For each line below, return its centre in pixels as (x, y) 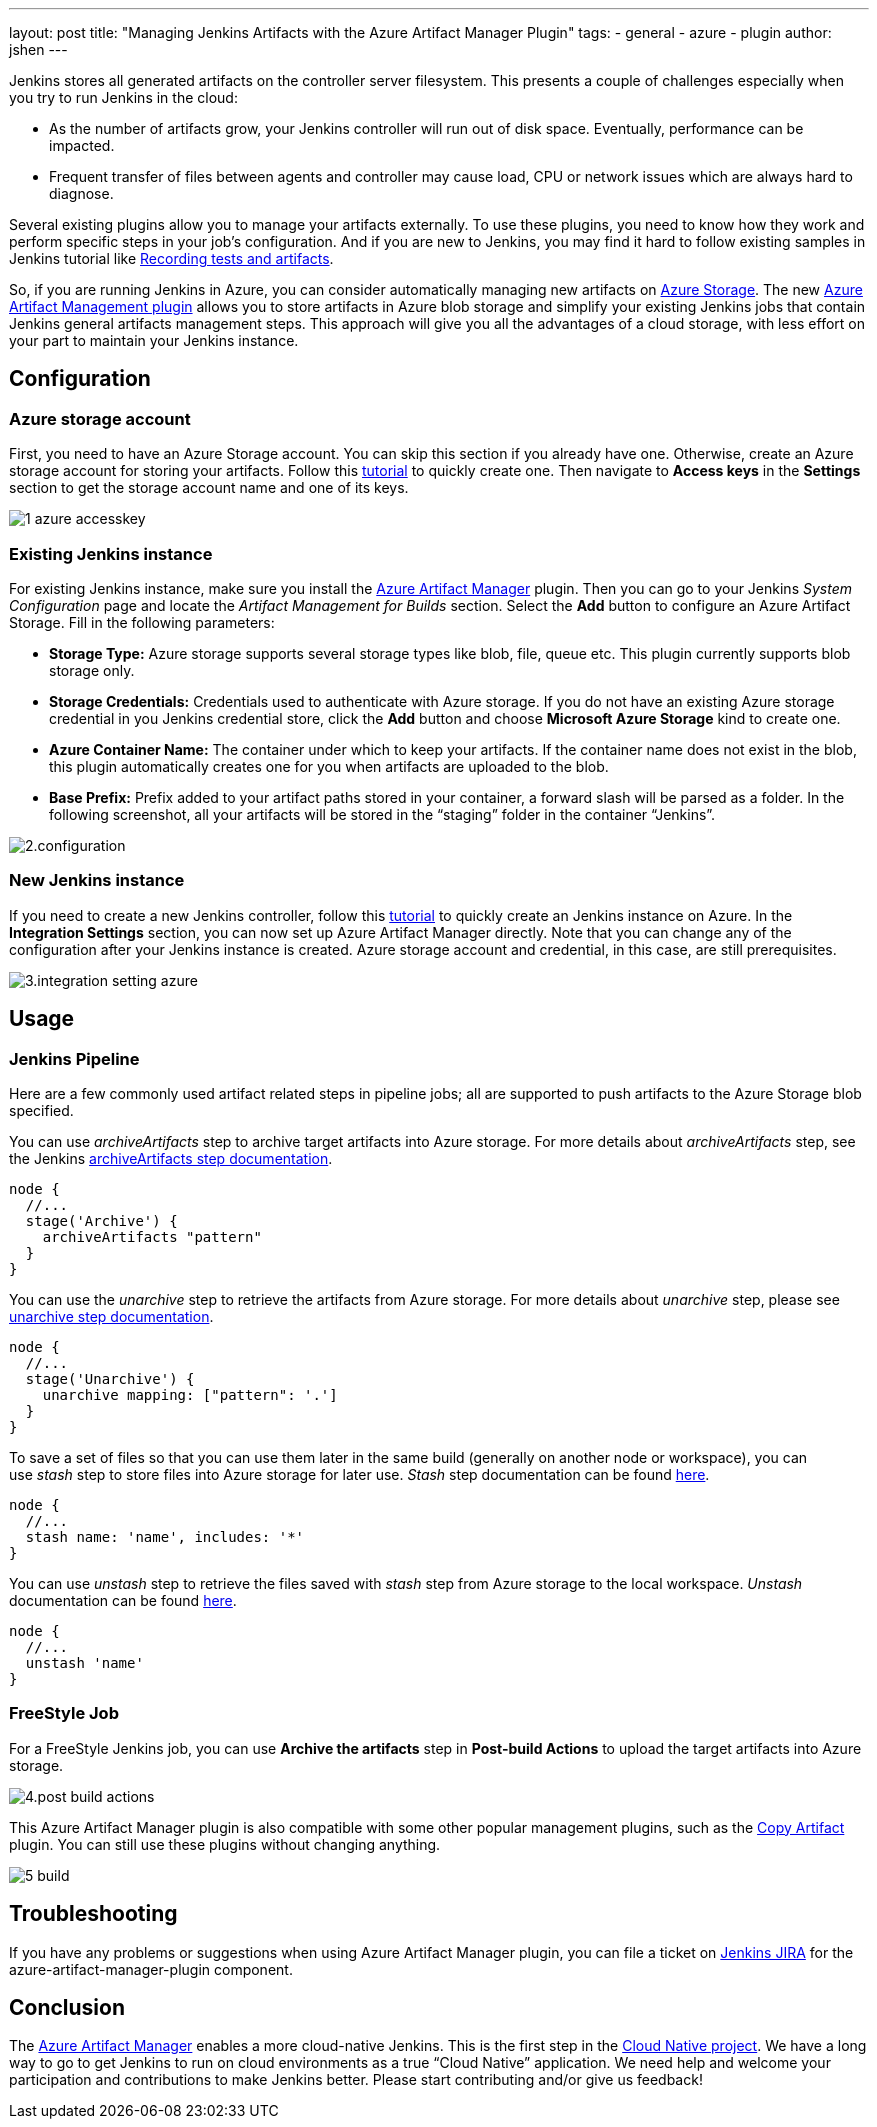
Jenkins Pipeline (74, 1058)
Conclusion (67, 2007)
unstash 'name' (84, 1662)
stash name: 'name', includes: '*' (165, 1536)
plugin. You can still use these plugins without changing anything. (225, 1844)
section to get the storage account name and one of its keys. (209, 488)
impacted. (82, 145)
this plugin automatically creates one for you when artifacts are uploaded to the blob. (329, 766)
